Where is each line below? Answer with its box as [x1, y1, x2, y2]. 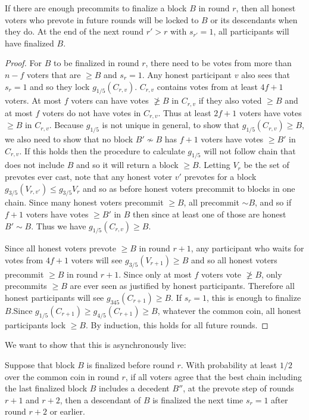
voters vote [201, 267, 242, 280]
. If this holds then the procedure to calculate [19, 144, 185, 157]
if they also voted [198, 94, 262, 107]
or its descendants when [210, 13, 298, 26]
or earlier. [49, 405, 85, 418]
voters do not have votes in [42, 106, 141, 119]
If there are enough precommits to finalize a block [5, 2, 187, 14]
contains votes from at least [157, 80, 258, 92]
